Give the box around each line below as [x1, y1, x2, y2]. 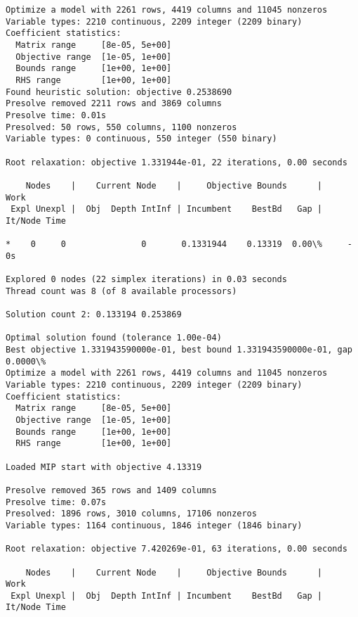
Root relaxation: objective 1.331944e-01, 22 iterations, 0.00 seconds [6, 157, 347, 167]
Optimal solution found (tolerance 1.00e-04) [6, 333, 222, 343]
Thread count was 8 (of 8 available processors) [6, 286, 237, 296]
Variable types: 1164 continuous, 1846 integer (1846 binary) [6, 520, 303, 530]
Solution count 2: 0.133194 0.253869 [6, 310, 182, 320]
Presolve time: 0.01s [6, 110, 107, 120]
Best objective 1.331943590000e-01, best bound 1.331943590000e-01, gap [6, 345, 352, 355]
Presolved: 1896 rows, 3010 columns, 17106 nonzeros [6, 509, 257, 519]
